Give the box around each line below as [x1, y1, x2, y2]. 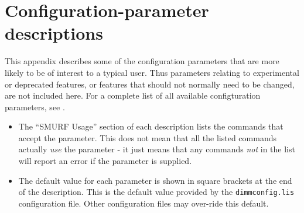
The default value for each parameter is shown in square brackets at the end [18, 174, 292, 186]
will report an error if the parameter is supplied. [18, 155, 192, 167]
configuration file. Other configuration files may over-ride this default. [18, 197, 269, 209]
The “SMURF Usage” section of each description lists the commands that [18, 120, 283, 132]
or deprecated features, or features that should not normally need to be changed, [5, 78, 295, 90]
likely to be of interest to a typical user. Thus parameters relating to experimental [5, 66, 299, 78]
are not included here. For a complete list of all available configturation [5, 89, 261, 102]
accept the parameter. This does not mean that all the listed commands [18, 131, 276, 144]
